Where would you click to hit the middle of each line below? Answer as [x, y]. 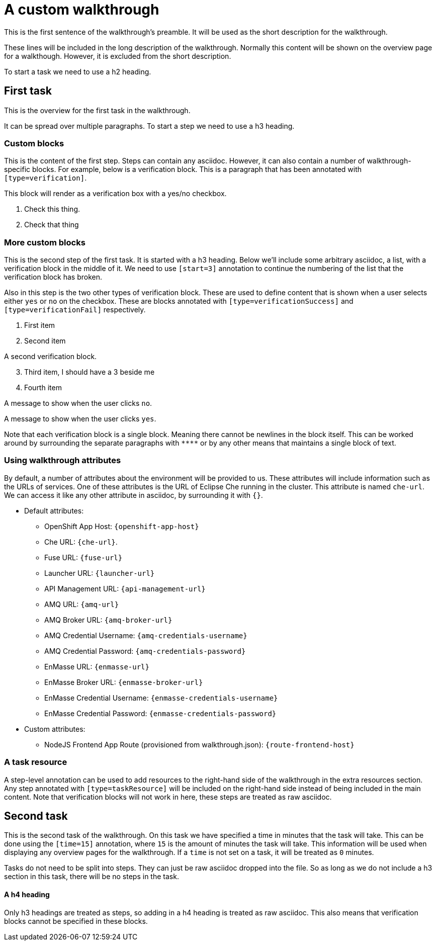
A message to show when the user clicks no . [78, 403]
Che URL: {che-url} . [81, 542]
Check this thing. [52, 209]
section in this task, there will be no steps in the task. [92, 877]
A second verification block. [51, 357]
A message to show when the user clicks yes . [80, 419]
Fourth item [43, 388]
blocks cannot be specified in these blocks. [76, 921]
